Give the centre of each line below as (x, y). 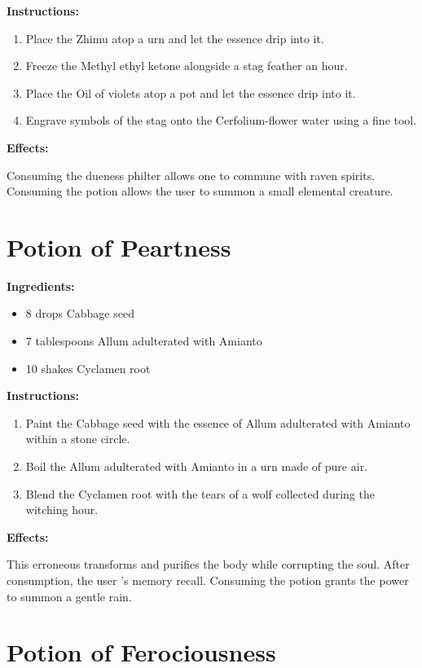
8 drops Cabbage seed (80, 313)
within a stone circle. (78, 439)
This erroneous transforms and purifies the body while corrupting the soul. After (208, 564)
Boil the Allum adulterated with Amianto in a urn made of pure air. (197, 466)
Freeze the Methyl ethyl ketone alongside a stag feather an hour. (187, 66)
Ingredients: (41, 286)
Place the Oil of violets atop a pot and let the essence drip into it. (191, 92)
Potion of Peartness (119, 246)
